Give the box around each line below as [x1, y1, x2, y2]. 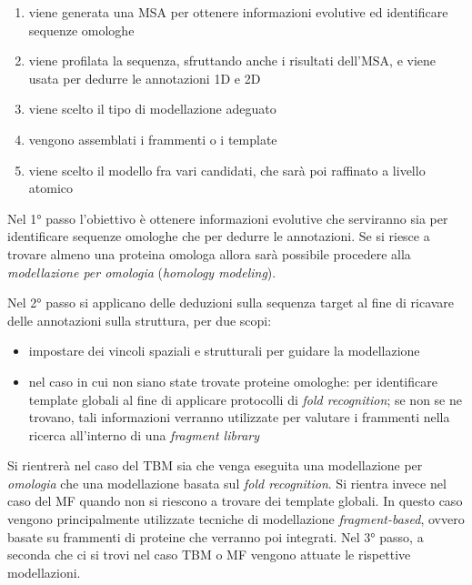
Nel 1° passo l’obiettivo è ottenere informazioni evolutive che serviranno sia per [7, 208, 448, 227]
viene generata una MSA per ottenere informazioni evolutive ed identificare [28, 3, 448, 21]
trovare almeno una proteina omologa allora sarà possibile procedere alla [7, 244, 411, 263]
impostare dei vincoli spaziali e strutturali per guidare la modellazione [28, 341, 420, 360]
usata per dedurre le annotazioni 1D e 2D [28, 68, 261, 87]
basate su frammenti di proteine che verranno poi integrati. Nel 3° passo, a [7, 527, 424, 546]
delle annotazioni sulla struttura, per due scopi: [7, 310, 272, 329]
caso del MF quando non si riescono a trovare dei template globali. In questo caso [7, 491, 463, 510]
